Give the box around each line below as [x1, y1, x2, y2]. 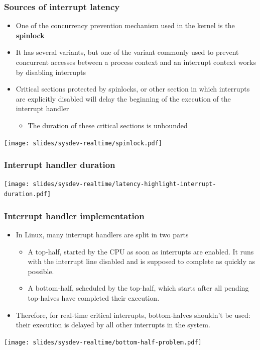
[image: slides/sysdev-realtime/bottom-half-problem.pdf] [4, 338, 202, 346]
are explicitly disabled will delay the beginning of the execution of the [16, 93, 231, 104]
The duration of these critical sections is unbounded [28, 120, 188, 130]
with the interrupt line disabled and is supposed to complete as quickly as [28, 256, 255, 267]
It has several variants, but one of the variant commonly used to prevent [16, 47, 239, 57]
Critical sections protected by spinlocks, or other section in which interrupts [16, 83, 250, 94]
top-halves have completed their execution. [28, 292, 160, 303]
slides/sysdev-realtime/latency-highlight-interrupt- [33, 181, 216, 188]
